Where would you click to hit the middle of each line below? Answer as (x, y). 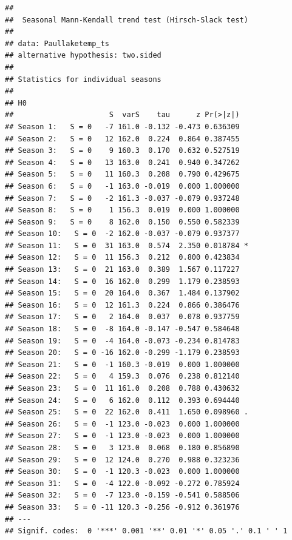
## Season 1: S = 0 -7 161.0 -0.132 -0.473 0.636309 (122, 127)
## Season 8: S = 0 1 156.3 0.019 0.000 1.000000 (122, 210)
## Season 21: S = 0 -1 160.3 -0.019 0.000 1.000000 (122, 364)
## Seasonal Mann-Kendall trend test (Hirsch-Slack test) (127, 20)
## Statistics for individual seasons (83, 79)
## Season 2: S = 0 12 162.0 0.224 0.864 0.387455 (122, 139)
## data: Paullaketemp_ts (57, 43)
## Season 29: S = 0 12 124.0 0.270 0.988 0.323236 (122, 460)
